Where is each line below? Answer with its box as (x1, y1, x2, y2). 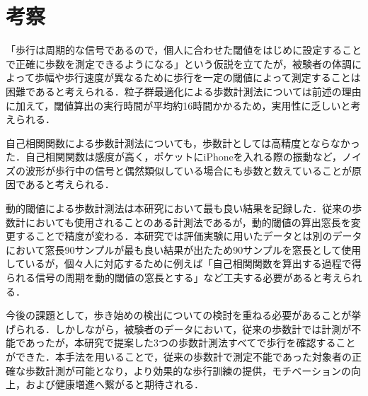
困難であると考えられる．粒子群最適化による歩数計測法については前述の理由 (6, 83, 362, 98)
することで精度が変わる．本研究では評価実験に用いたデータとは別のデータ (15, 228, 362, 243)
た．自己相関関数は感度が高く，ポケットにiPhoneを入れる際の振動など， (6, 149, 343, 164)
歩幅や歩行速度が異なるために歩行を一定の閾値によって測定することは (34, 70, 361, 85)
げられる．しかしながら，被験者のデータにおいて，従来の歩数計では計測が (6, 321, 352, 336)
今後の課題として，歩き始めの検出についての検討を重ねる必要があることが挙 (6, 308, 362, 322)
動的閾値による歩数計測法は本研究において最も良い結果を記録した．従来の (6, 201, 352, 216)
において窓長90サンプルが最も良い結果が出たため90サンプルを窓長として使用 (6, 242, 362, 257)
